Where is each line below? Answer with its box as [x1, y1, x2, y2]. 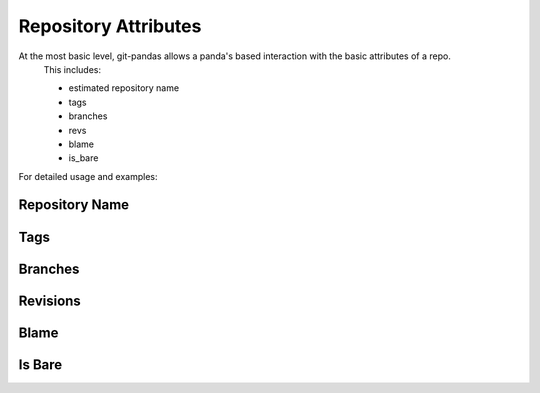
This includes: [43, 63, 102, 75]
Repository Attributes [18, 15, 202, 37]
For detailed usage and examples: [18, 170, 159, 182]
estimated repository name [68, 82, 180, 94]
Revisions [18, 292, 82, 309]
